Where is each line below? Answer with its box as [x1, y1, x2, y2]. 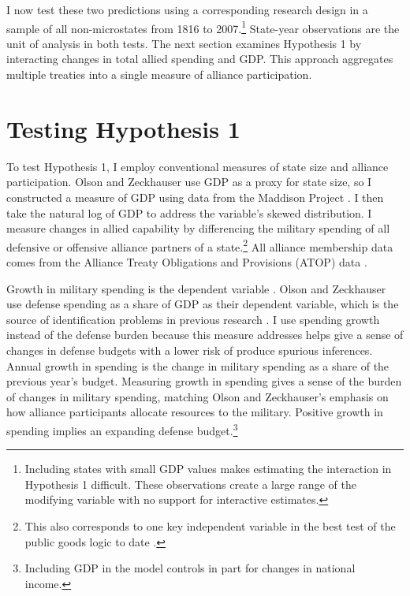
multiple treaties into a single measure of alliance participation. [6, 66, 312, 83]
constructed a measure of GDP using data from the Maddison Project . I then [6, 188, 384, 205]
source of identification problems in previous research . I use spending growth [6, 311, 380, 327]
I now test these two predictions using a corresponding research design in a [6, 2, 368, 17]
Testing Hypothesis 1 [6, 112, 240, 144]
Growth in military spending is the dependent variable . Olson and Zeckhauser [6, 280, 386, 296]
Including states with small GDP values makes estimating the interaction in [24, 460, 392, 477]
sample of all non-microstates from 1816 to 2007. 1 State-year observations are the [6, 17, 400, 36]
